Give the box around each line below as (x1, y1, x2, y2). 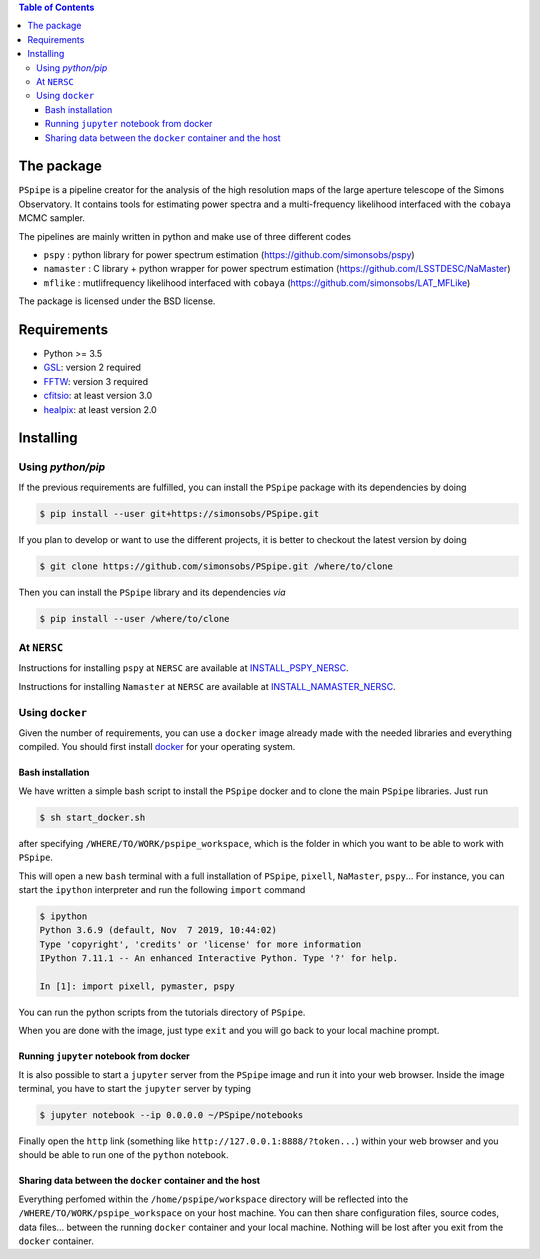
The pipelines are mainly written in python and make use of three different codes (18, 230, 352, 242)
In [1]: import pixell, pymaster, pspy (39, 980, 235, 992)
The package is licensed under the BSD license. (18, 295, 216, 307)
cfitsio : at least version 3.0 (43, 390, 153, 402)
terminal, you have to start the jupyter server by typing (18, 1082, 252, 1094)
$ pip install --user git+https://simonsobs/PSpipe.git (39, 508, 320, 519)
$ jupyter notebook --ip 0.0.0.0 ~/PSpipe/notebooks (39, 1109, 304, 1120)
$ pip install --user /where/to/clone (39, 613, 230, 624)
